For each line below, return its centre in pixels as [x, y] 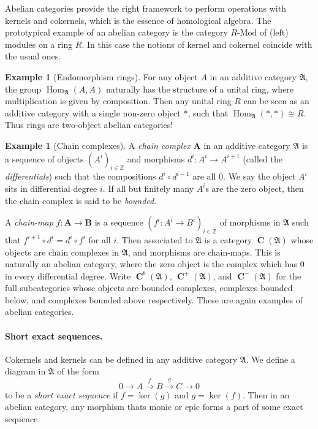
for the [289, 275]
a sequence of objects [44, 158]
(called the [263, 158]
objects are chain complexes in [62, 252]
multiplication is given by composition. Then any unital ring [118, 101]
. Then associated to [155, 239]
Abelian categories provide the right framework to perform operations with [146, 8]
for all [100, 239]
